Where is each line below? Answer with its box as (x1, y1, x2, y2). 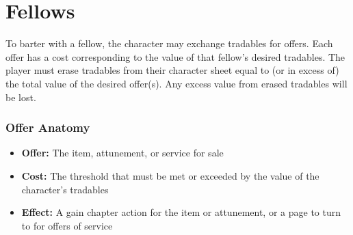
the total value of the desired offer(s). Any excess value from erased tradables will (5, 76, 348, 90)
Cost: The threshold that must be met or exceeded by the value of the (21, 168, 319, 182)
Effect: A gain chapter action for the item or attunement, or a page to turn (21, 205, 341, 219)
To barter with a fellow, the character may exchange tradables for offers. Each (5, 36, 333, 51)
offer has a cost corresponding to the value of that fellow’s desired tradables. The (5, 49, 345, 64)
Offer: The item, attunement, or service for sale (21, 146, 224, 160)
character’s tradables (21, 182, 109, 196)
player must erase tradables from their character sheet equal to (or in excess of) (5, 63, 339, 77)
